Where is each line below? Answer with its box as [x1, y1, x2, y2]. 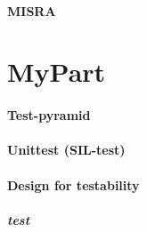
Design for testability [7, 175, 140, 194]
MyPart [7, 53, 106, 90]
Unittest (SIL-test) [7, 140, 126, 159]
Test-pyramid [7, 106, 91, 124]
